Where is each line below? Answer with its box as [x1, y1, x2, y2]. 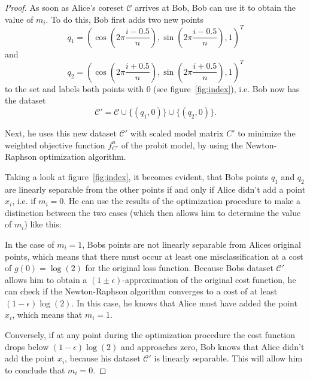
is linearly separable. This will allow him [154, 352, 303, 364]
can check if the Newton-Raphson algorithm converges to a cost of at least [5, 285, 278, 297]
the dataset [5, 94, 46, 107]
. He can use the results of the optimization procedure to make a [63, 194, 301, 207]
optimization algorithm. [39, 150, 126, 163]
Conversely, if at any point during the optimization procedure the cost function [5, 329, 295, 341]
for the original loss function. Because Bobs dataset [85, 262, 273, 274]
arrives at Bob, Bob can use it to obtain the [135, 1, 296, 13]
